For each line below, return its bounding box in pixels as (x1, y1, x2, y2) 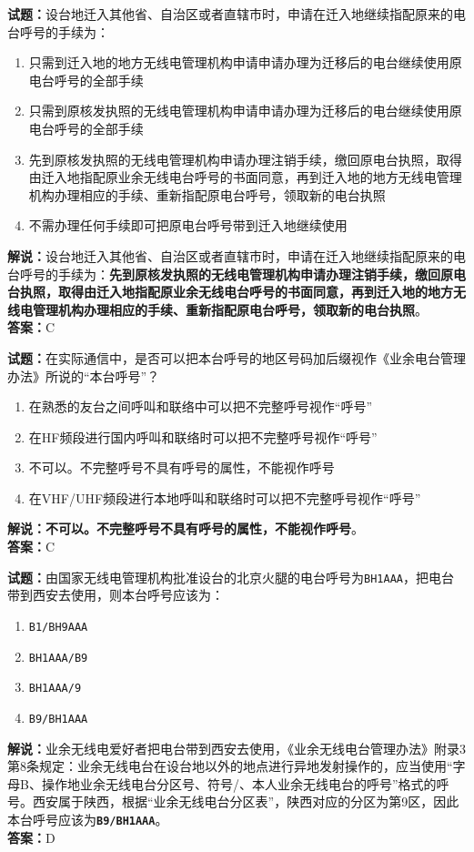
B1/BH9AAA (28, 620, 88, 634)
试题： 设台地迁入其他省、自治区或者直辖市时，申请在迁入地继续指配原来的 (7, 5, 453, 23)
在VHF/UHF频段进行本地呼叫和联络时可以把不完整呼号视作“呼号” (28, 488, 421, 507)
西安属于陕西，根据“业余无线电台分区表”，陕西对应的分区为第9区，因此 (32, 792, 459, 811)
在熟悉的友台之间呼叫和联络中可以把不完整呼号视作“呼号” (28, 397, 373, 416)
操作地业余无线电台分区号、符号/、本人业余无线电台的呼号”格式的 (41, 774, 437, 793)
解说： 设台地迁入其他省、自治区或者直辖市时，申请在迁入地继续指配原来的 (7, 246, 453, 265)
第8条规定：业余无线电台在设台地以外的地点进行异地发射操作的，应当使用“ (7, 756, 453, 776)
